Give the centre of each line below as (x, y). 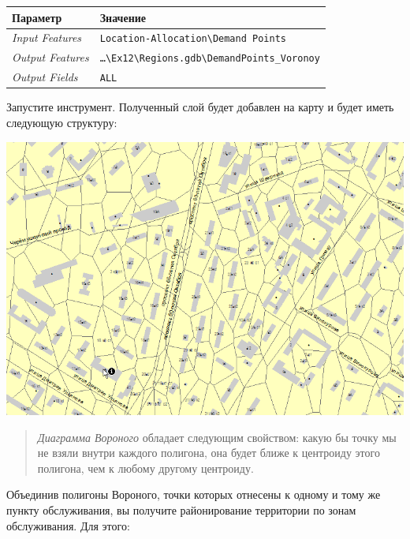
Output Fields (45, 77)
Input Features (47, 37)
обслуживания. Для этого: (68, 525)
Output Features (50, 57)
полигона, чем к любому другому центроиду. (145, 468)
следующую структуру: (62, 122)
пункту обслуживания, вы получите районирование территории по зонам (181, 510)
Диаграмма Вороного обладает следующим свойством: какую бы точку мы (217, 437)
